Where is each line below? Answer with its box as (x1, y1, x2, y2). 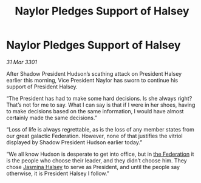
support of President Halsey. (6, 83, 78, 90)
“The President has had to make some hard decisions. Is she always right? (6, 95, 192, 102)
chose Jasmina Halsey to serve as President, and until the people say (6, 163, 180, 170)
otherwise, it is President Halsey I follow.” (6, 170, 109, 177)
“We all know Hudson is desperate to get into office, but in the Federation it (6, 150, 194, 158)
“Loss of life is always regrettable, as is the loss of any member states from (6, 125, 194, 133)
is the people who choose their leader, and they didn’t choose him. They (6, 156, 187, 164)
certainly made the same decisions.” (6, 114, 97, 121)
